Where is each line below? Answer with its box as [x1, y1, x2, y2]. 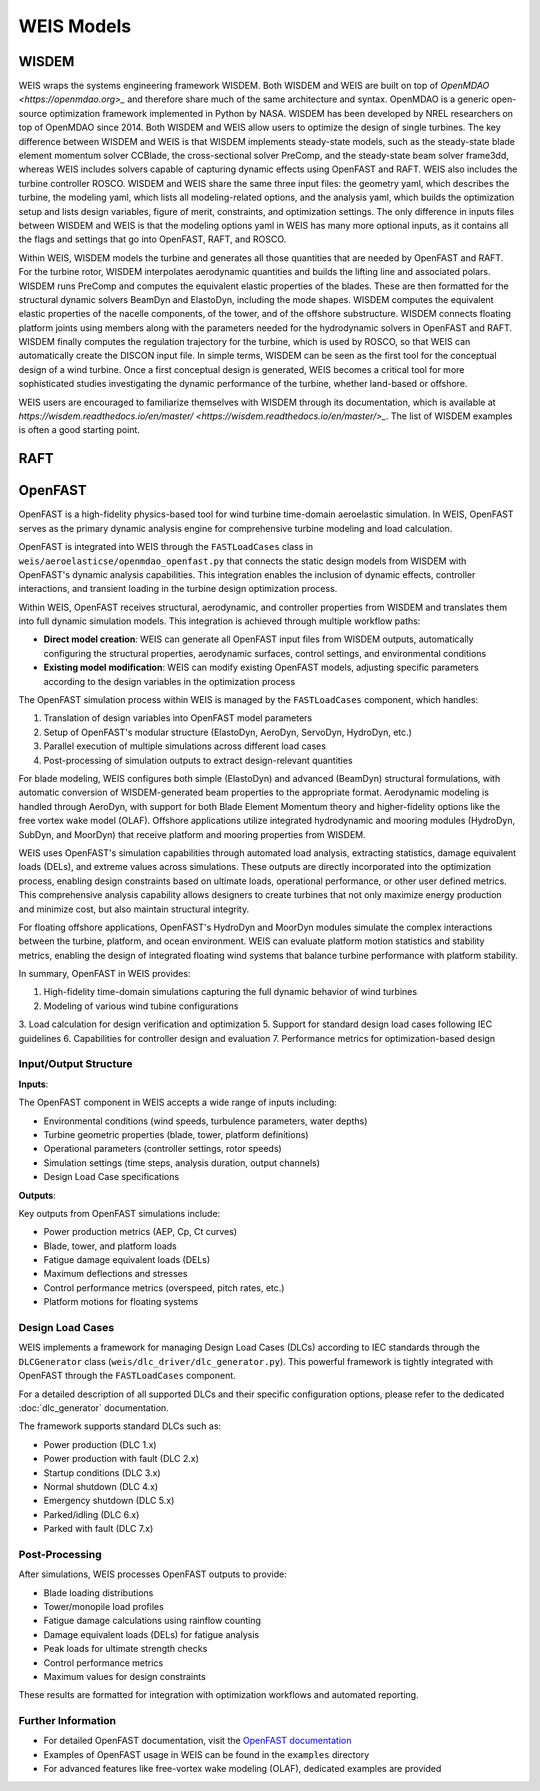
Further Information [18, 1714, 117, 1728]
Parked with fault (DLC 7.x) [43, 1523, 154, 1535]
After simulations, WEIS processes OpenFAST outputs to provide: [18, 1568, 287, 1580]
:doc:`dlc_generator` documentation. [18, 1401, 169, 1414]
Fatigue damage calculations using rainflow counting [43, 1615, 262, 1627]
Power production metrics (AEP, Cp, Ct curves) [43, 1226, 238, 1238]
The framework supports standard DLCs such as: [18, 1420, 222, 1432]
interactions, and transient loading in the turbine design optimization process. [18, 583, 338, 595]
